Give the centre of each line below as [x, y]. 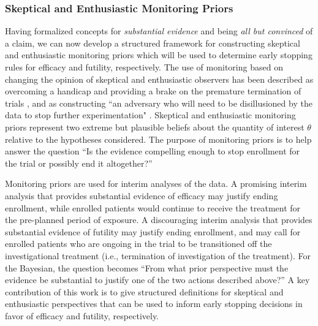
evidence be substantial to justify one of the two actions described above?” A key [157, 280]
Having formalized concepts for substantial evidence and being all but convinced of [159, 31]
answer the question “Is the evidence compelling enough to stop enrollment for [153, 151]
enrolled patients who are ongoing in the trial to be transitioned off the [138, 244]
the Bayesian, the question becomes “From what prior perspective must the [147, 267]
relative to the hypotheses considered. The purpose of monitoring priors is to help [158, 139]
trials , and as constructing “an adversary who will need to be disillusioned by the [159, 103]
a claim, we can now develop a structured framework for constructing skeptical [153, 43]
